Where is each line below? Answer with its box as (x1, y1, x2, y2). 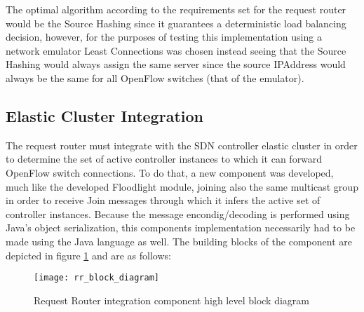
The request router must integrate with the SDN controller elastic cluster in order (6, 137, 358, 152)
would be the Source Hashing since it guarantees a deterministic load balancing (6, 15, 346, 30)
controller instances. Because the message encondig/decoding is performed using (6, 206, 350, 221)
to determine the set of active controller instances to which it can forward (6, 151, 323, 166)
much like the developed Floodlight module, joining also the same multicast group (6, 179, 358, 194)
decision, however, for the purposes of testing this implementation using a (6, 29, 322, 44)
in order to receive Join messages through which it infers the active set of (6, 193, 321, 208)
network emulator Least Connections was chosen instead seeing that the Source (6, 43, 346, 57)
